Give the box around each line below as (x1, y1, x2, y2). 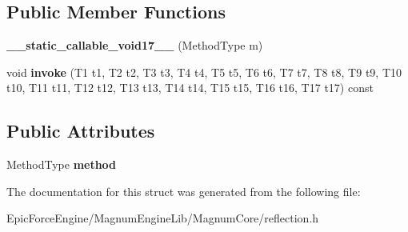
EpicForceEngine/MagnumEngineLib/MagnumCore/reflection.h (6, 210, 319, 226)
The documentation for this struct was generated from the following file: (6, 182, 361, 199)
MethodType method (6, 156, 117, 173)
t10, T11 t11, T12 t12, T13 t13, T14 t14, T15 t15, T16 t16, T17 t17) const (6, 79, 374, 96)
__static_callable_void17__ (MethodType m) (6, 37, 263, 54)
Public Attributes (6, 118, 155, 143)
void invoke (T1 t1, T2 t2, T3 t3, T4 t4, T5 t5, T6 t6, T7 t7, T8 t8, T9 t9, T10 (6, 63, 402, 80)
